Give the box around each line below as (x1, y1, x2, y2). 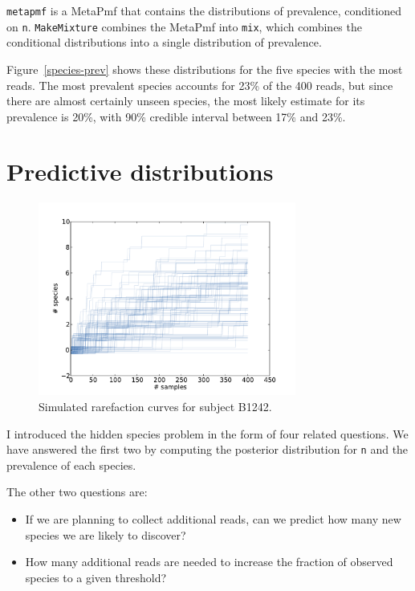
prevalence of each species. (6, 456, 136, 473)
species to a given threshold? (25, 569, 167, 585)
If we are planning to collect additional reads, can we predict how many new (25, 511, 401, 528)
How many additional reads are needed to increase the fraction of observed (25, 553, 393, 570)
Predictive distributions (6, 155, 274, 188)
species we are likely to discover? (25, 526, 186, 543)
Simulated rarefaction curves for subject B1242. (39, 398, 272, 414)
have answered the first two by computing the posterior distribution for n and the (6, 441, 409, 458)
